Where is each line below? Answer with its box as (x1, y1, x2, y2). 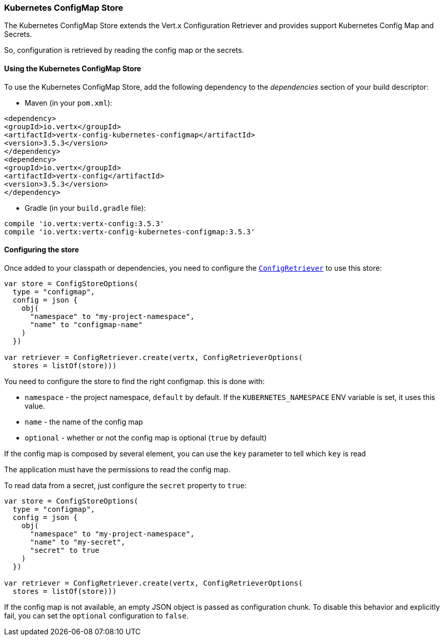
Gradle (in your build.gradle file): (25, 203, 146, 212)
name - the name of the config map (25, 417, 143, 426)
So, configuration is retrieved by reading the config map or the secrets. (4, 46, 244, 55)
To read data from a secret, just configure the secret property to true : (4, 481, 247, 490)
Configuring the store (4, 245, 79, 254)
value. (25, 401, 45, 410)
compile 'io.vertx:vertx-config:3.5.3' (4, 219, 164, 228)
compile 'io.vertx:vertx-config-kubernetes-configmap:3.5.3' (4, 227, 255, 236)
